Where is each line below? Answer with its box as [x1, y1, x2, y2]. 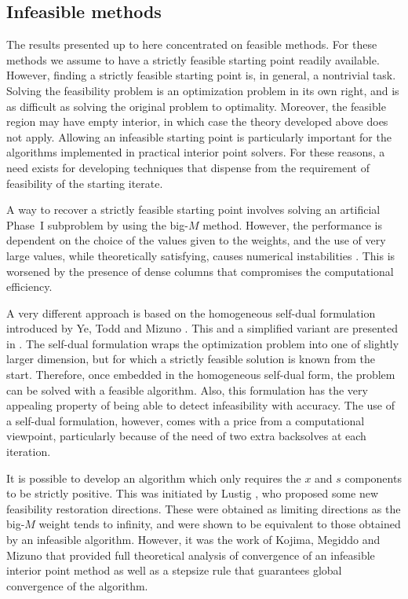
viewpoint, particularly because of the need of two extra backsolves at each [6, 428, 366, 444]
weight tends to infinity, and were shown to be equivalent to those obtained [38, 516, 401, 532]
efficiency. [6, 278, 53, 295]
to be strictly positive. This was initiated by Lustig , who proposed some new [6, 485, 379, 502]
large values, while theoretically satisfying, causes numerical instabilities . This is [6, 247, 395, 263]
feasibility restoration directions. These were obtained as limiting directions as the [6, 500, 401, 516]
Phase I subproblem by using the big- [6, 216, 188, 233]
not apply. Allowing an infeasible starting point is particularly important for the [6, 128, 392, 145]
